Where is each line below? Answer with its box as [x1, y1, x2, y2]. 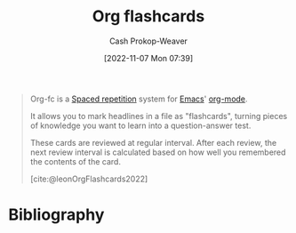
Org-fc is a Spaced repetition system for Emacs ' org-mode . [29, 93, 248, 104]
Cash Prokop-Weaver [108, 36, 188, 46]
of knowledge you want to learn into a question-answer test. [29, 120, 252, 131]
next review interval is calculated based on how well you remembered [29, 147, 286, 157]
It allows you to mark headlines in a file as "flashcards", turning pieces [29, 110, 288, 121]
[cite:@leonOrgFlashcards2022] [29, 173, 148, 184]
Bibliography [8, 205, 105, 225]
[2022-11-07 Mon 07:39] [104, 52, 193, 63]
